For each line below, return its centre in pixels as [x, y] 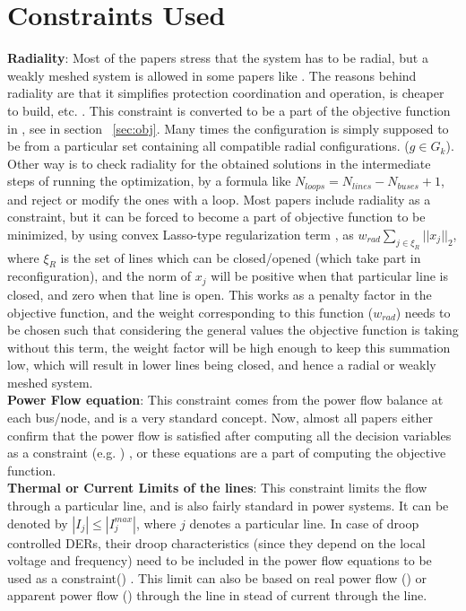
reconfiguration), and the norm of [99, 276]
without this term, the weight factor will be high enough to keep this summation [229, 347]
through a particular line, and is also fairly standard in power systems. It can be [228, 506]
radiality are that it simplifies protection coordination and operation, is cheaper [226, 93]
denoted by [38, 523]
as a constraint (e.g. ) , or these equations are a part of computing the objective [227, 453]
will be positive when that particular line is [329, 276]
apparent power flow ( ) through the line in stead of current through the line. [217, 595]
